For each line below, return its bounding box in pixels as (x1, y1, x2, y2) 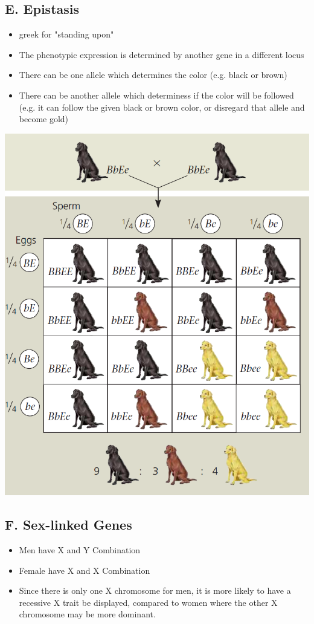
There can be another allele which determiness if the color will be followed (19, 88, 294, 101)
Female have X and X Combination (19, 564, 150, 576)
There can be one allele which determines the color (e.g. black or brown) (19, 68, 287, 81)
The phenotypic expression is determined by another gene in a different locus (19, 48, 304, 60)
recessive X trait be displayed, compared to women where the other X (19, 596, 278, 608)
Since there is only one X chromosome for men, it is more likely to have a (19, 584, 291, 597)
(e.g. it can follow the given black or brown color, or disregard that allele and (19, 100, 305, 113)
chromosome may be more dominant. (19, 608, 156, 620)
